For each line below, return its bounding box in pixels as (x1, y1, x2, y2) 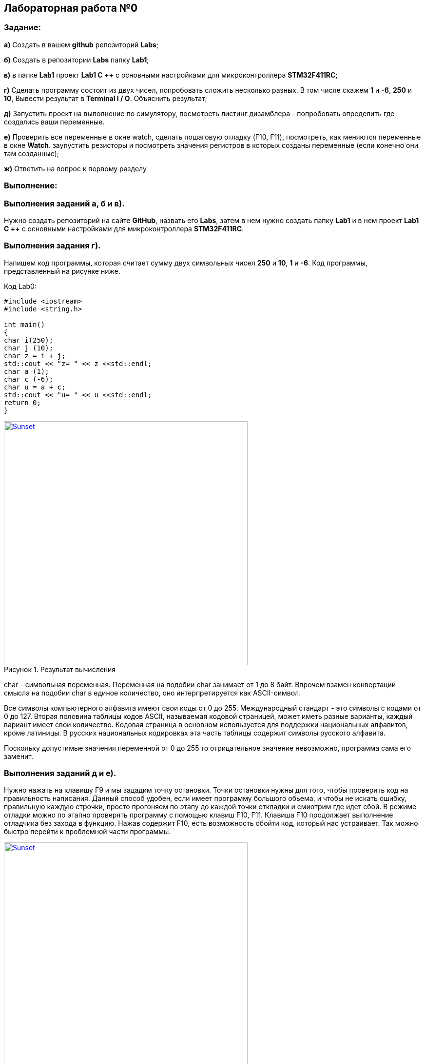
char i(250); (4, 336, 54, 344)
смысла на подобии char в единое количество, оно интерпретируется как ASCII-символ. (4, 688, 301, 697)
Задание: (4, 22, 41, 33)
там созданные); (4, 149, 59, 158)
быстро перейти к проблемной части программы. (4, 827, 171, 836)
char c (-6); (4, 375, 54, 383)
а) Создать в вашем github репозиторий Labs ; (4, 40, 159, 49)
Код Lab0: (4, 282, 37, 290)
